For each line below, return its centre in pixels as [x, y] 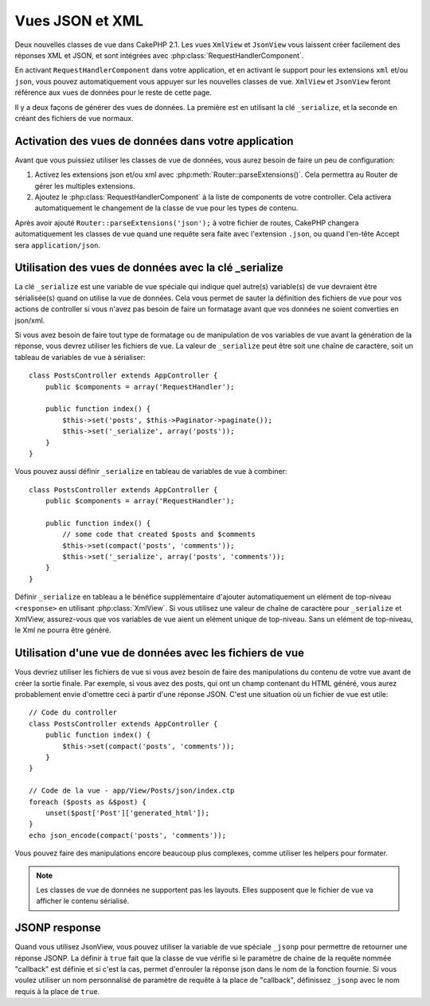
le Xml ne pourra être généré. [63, 630]
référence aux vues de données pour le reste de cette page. [113, 92]
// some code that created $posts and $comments [159, 534]
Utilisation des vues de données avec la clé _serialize [149, 268]
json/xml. [30, 320]
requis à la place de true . [57, 991]
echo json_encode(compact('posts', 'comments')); [128, 835]
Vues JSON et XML [79, 21]
